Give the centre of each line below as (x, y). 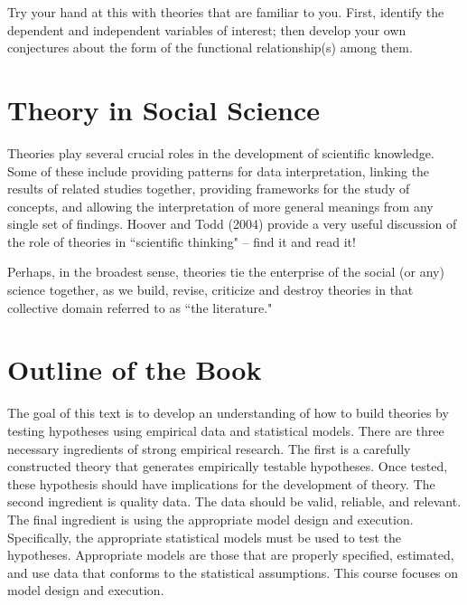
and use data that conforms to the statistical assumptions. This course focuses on (233, 572)
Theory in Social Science (163, 109)
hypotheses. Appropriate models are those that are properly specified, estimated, (231, 555)
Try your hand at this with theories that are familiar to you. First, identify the (226, 12)
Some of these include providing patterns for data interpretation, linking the (219, 170)
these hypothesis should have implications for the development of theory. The (221, 483)
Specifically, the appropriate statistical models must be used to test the (205, 537)
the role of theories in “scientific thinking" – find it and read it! (182, 241)
